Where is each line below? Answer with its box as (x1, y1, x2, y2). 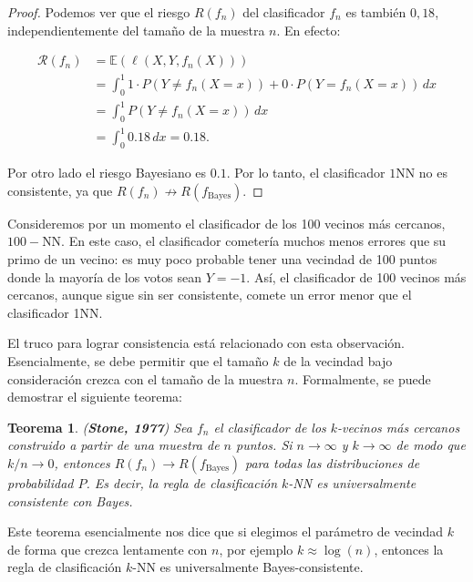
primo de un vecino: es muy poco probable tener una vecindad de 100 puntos (7, 249, 437, 268)
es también (345, 3, 406, 21)
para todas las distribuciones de (245, 453, 420, 472)
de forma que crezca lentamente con (7, 539, 208, 558)
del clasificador (242, 3, 325, 21)
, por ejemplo (219, 539, 293, 558)
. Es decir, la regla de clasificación (86, 473, 278, 492)
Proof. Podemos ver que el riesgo (7, 3, 190, 21)
